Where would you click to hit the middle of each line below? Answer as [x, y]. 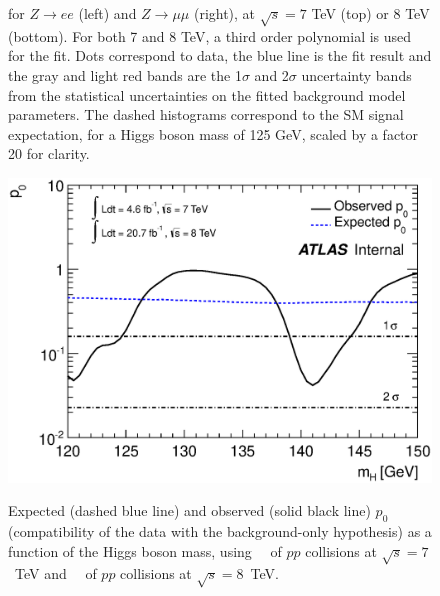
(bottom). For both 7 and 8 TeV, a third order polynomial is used [210, 35]
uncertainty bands [356, 74]
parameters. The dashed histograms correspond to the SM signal [206, 114]
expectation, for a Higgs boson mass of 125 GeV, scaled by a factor [213, 133]
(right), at [224, 13]
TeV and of [55, 573]
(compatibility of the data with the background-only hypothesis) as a [220, 531]
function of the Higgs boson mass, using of [145, 550]
